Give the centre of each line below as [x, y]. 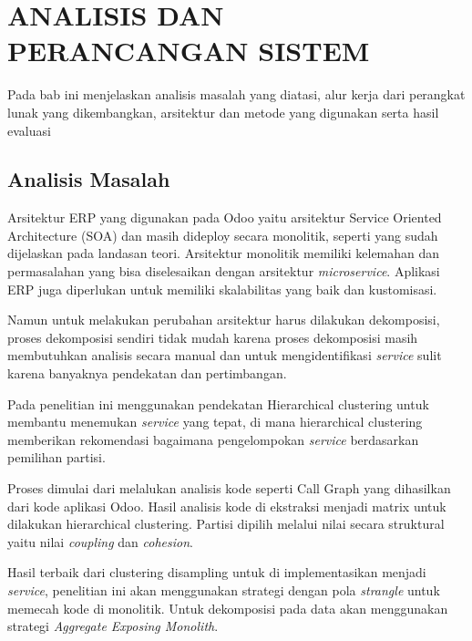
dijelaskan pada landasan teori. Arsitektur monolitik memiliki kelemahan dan [224, 253]
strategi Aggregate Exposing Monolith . [113, 626]
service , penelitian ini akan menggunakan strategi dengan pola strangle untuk [224, 589]
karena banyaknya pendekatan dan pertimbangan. [147, 373]
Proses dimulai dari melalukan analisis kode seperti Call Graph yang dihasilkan [229, 488]
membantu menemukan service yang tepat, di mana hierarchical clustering [215, 422]
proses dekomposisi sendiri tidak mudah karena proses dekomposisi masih [213, 337]
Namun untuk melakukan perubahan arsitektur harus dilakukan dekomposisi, [224, 320]
